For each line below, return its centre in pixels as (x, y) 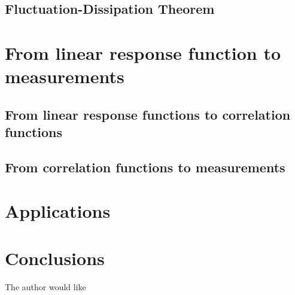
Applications (58, 211)
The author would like (45, 286)
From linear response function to (143, 52)
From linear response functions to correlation (148, 114)
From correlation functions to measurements (145, 167)
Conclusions (55, 258)
